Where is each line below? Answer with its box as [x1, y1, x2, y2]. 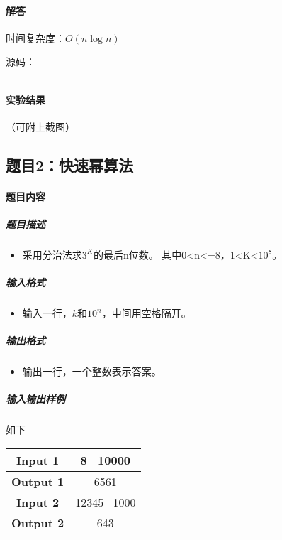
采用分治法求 [22, 247, 82, 261]
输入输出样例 [6, 391, 65, 406]
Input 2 [16, 493, 60, 510]
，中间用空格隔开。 [101, 306, 191, 320]
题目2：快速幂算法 [6, 153, 134, 175]
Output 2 [11, 514, 64, 531]
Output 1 [11, 472, 64, 490]
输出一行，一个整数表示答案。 [22, 364, 162, 379]
